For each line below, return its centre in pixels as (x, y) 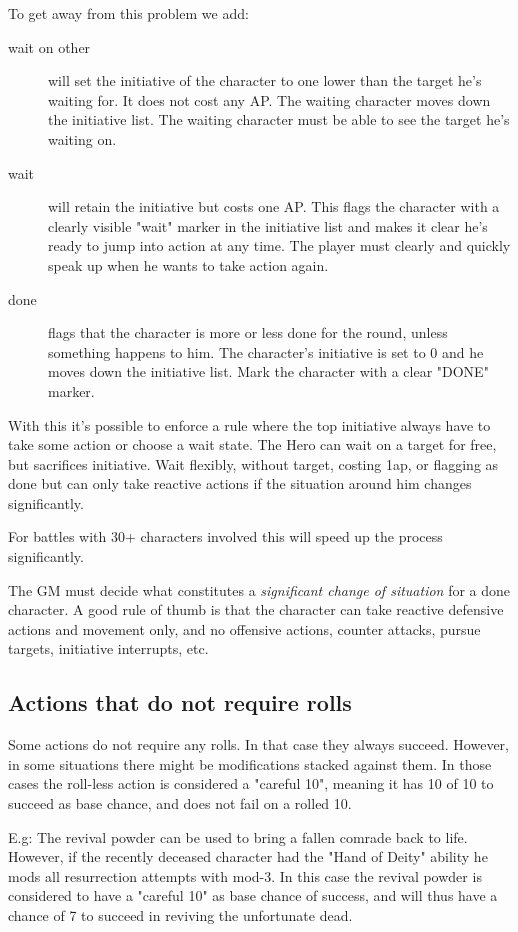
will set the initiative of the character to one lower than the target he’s (265, 80)
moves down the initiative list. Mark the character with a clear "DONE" (268, 371)
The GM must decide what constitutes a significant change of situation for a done (259, 589)
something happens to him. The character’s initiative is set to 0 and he (266, 351)
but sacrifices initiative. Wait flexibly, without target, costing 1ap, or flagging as (253, 463)
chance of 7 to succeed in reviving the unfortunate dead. (180, 914)
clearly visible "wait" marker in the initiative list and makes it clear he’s (268, 225)
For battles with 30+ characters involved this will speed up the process (225, 536)
